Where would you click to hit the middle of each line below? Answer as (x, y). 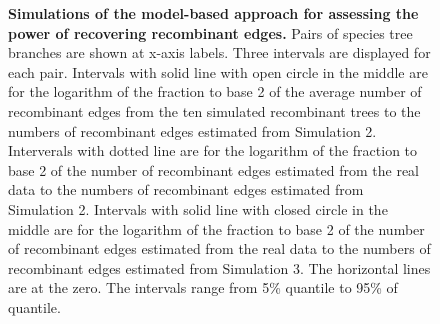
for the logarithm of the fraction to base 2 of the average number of (215, 91)
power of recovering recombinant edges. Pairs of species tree (210, 32)
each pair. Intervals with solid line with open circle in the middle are (218, 71)
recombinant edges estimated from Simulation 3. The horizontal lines (219, 267)
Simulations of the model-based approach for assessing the (213, 13)
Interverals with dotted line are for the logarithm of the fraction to (213, 150)
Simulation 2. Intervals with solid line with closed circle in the (198, 208)
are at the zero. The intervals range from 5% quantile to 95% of (203, 287)
